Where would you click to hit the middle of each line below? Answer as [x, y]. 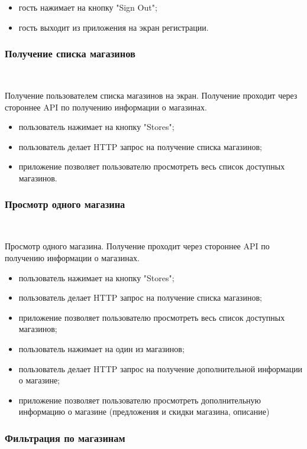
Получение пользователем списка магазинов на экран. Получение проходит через [151, 95]
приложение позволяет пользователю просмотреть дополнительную [140, 400]
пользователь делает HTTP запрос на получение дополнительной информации [161, 368]
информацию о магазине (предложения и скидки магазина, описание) [144, 411]
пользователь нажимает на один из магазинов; [101, 348]
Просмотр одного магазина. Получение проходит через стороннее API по [137, 246]
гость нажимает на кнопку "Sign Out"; [88, 7]
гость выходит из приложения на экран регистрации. [114, 27]
